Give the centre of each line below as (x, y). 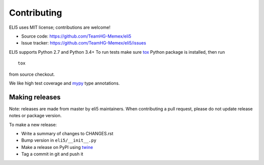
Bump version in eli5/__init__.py (59, 140)
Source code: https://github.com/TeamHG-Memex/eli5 (76, 36)
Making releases (35, 97)
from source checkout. (32, 74)
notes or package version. (35, 116)
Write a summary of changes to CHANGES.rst (67, 133)
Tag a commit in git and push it (52, 154)
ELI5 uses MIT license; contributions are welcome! (60, 27)
